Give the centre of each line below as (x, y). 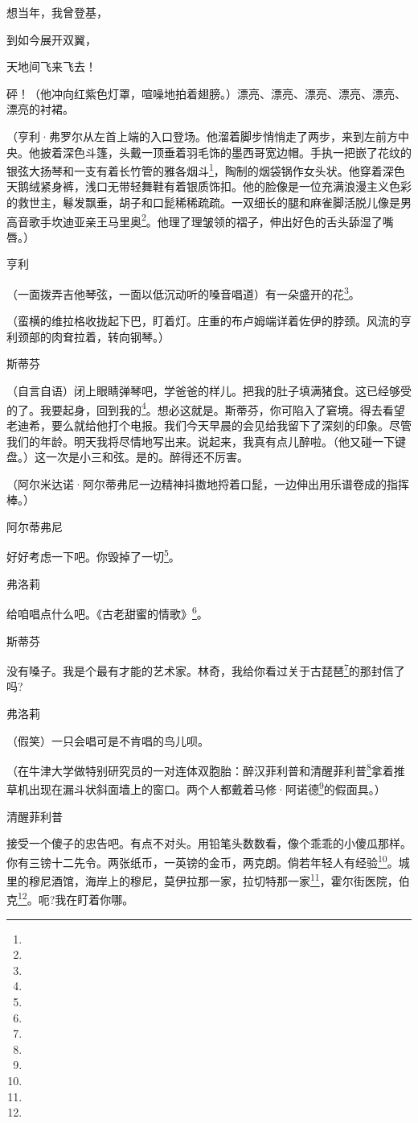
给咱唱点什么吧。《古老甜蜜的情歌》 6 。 (107, 612)
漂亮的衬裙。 (40, 109)
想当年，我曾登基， (57, 12)
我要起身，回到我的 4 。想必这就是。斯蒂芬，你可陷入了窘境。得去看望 (222, 408)
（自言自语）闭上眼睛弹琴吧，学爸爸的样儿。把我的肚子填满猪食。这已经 (198, 391)
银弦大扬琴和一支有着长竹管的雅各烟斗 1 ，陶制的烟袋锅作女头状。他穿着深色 (206, 169)
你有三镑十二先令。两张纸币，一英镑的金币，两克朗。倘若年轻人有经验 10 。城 (208, 861)
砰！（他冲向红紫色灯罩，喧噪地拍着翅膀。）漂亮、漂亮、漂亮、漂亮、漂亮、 (206, 93)
